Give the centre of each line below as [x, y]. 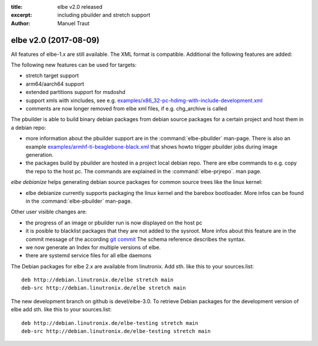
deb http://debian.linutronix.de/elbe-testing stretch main [110, 323]
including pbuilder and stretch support [104, 15]
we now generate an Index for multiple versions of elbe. [93, 247]
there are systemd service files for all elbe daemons [89, 256]
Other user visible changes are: [49, 212]
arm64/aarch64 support [55, 84]
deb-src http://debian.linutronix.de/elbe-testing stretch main [116, 331]
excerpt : [21, 15]
